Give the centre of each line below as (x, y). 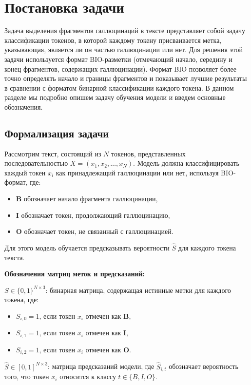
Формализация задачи (57, 133)
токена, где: (22, 299)
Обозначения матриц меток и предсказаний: (75, 274)
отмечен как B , (108, 316)
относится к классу (88, 376)
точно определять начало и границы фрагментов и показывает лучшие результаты (126, 78)
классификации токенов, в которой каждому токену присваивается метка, (113, 40)
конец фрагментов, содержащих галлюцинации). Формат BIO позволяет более (120, 68)
